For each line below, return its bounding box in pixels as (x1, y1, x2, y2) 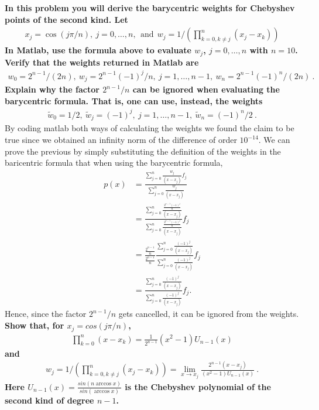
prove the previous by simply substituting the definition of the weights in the (5, 145, 281, 157)
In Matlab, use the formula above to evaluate (5, 44, 191, 56)
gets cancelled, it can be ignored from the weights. (118, 307, 299, 320)
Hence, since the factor (5, 307, 87, 320)
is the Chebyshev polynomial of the (125, 380, 271, 392)
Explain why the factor (5, 83, 100, 95)
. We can (258, 134, 290, 146)
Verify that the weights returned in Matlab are (5, 56, 199, 68)
